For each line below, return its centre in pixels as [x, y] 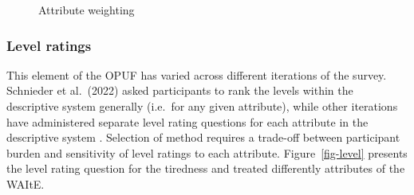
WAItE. [26, 183]
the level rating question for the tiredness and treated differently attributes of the [206, 168]
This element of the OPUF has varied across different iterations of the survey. [197, 74]
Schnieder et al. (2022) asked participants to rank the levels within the [180, 90]
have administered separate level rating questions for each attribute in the [187, 121]
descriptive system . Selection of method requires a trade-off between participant [203, 137]
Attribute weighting [87, 10]
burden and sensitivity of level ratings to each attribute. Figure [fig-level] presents [207, 152]
